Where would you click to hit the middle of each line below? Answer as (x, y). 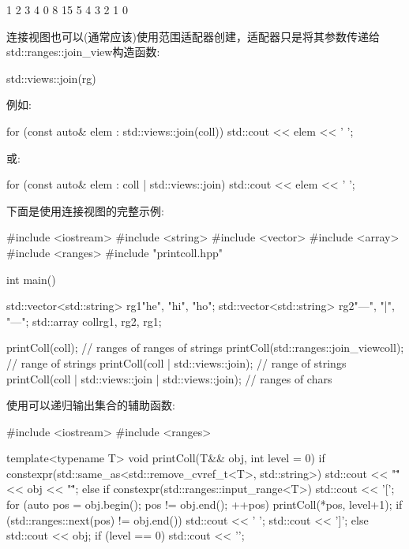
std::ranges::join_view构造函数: (83, 52)
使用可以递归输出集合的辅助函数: (91, 405)
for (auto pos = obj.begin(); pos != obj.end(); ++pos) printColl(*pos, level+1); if (204, 504)
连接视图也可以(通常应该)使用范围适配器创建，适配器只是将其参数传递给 (193, 36)
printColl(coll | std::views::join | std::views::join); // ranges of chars (169, 378)
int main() (31, 279)
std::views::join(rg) (51, 78)
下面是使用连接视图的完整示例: (85, 210)
